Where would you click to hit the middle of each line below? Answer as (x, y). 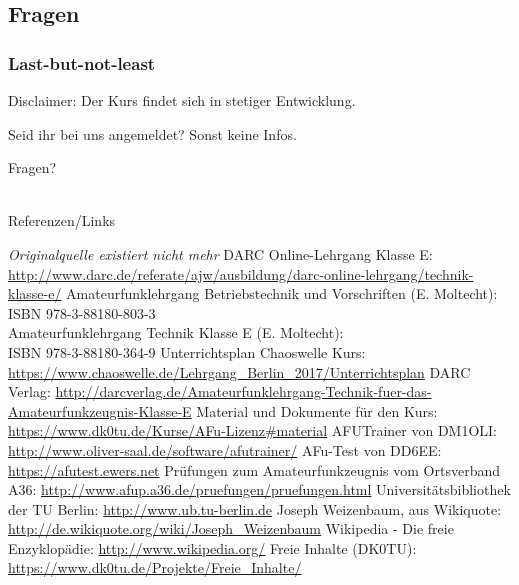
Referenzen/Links (62, 220)
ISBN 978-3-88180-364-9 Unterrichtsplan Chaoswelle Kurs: (187, 351)
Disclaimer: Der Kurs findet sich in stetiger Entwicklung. (182, 100)
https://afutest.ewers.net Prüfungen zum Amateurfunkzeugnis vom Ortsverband (254, 469)
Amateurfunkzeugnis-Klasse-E (100, 410)
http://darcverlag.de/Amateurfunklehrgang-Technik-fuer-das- (243, 391)
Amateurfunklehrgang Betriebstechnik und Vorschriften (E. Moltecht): (282, 293)
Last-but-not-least (82, 62)
